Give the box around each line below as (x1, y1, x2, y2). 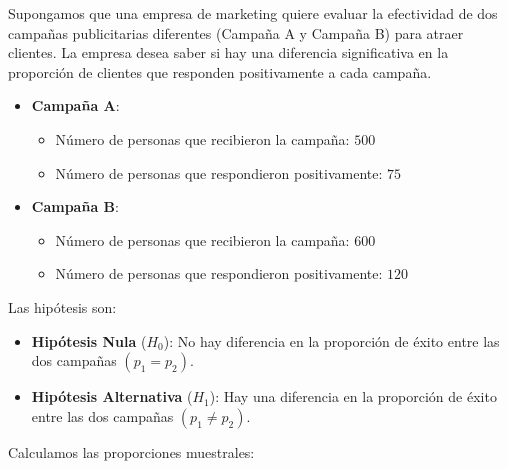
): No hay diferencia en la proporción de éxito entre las (163, 330, 500, 351)
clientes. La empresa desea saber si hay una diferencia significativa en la (8, 42, 449, 63)
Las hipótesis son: (8, 296, 117, 317)
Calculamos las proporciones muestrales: (8, 441, 255, 462)
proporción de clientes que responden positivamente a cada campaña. (8, 61, 432, 82)
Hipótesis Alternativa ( (31, 386, 193, 407)
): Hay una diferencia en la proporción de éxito (209, 386, 497, 407)
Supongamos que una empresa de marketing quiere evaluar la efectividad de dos (8, 3, 498, 23)
